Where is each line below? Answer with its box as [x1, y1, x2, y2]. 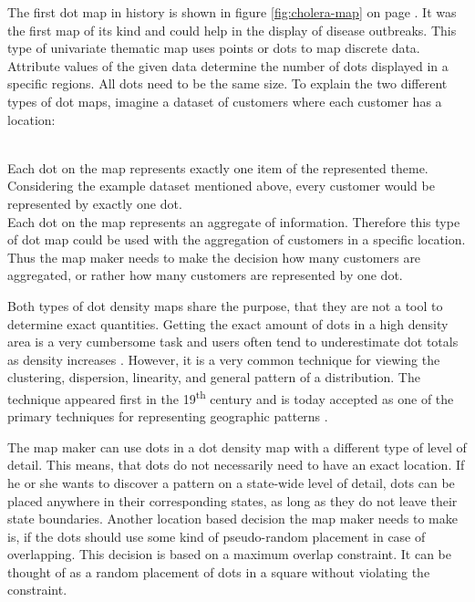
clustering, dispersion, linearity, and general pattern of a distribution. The [7, 368, 420, 387]
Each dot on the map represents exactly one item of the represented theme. [7, 158, 429, 177]
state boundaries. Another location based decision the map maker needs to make [7, 509, 458, 528]
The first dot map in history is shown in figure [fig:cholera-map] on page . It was [7, 3, 457, 21]
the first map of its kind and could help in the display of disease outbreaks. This [7, 20, 457, 39]
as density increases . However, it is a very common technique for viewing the [7, 349, 440, 368]
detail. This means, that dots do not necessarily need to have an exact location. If [7, 455, 465, 474]
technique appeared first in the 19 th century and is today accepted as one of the [7, 386, 454, 408]
